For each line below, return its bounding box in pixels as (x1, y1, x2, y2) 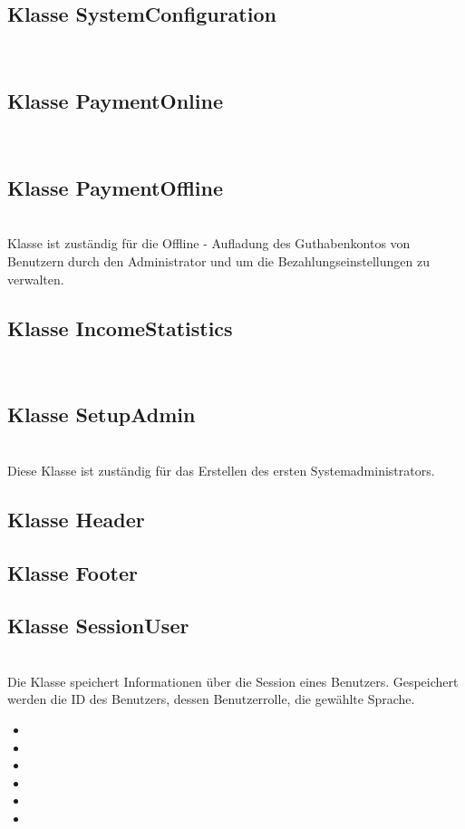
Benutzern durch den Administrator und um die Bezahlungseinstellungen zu (7, 251, 430, 270)
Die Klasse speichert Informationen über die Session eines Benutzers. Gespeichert (7, 671, 459, 690)
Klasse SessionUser (7, 612, 189, 640)
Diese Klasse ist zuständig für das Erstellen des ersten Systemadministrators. (7, 460, 435, 479)
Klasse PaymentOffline (7, 173, 223, 201)
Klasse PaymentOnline (7, 87, 223, 115)
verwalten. (7, 269, 64, 288)
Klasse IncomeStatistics (7, 313, 233, 342)
